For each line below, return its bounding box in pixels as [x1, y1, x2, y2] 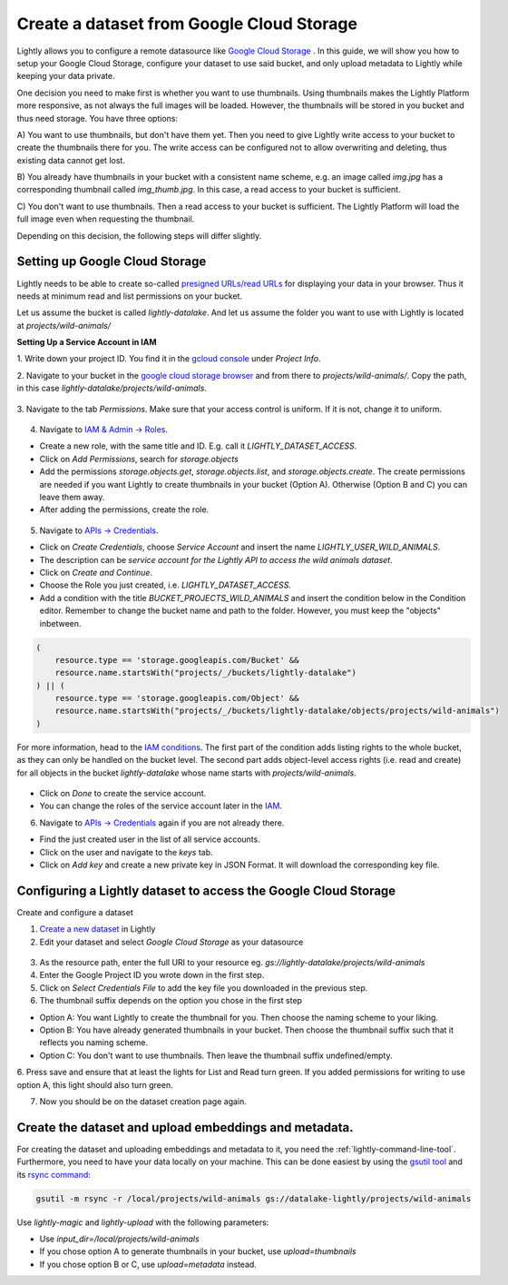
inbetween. [39, 618, 82, 628]
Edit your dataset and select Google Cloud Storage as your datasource [39, 936, 304, 947]
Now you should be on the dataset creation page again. [39, 1095, 247, 1107]
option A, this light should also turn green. [16, 1079, 173, 1090]
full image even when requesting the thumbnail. [16, 213, 195, 224]
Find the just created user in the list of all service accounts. [39, 834, 260, 845]
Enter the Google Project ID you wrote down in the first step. [39, 970, 265, 981]
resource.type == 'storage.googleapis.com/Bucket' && [54, 655, 299, 665]
